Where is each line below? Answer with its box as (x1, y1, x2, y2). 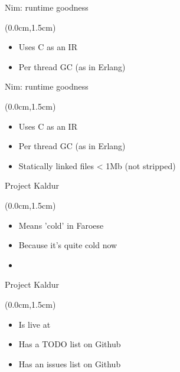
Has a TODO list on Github (18, 338, 121, 350)
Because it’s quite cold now (18, 239, 117, 251)
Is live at (18, 318, 51, 330)
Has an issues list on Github (18, 357, 121, 370)
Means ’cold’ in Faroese (18, 219, 104, 231)
